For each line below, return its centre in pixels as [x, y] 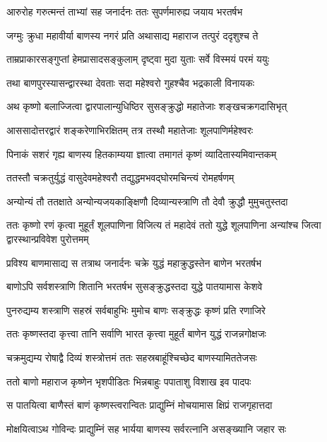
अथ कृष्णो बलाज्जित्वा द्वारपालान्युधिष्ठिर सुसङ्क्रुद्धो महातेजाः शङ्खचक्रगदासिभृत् [147, 106]
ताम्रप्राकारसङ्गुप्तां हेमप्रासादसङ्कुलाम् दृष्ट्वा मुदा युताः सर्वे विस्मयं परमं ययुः [138, 59]
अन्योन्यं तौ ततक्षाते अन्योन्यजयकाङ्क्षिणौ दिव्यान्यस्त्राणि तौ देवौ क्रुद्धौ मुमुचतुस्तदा [147, 201]
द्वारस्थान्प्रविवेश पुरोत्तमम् [48, 238]
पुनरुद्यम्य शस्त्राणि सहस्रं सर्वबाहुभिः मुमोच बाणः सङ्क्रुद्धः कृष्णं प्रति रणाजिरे [136, 310]
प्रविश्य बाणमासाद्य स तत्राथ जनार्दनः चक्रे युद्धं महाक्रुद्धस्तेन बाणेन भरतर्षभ [134, 262]
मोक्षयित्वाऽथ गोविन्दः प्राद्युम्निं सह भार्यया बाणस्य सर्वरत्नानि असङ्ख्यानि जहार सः [147, 428]
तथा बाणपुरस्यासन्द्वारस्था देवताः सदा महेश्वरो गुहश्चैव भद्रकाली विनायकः [130, 82]
